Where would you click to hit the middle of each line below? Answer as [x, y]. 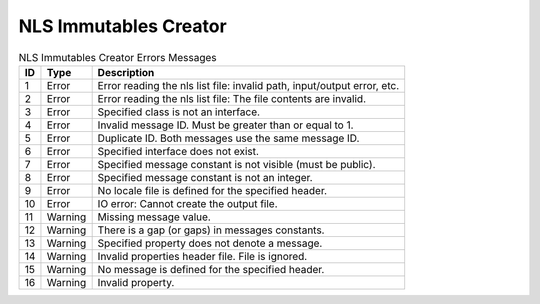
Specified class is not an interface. [178, 112]
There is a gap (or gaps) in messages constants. [211, 230]
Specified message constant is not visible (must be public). [236, 164]
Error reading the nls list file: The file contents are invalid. [232, 98]
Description [126, 72]
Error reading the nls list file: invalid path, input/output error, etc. [248, 85]
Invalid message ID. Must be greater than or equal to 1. [225, 125]
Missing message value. [154, 217]
